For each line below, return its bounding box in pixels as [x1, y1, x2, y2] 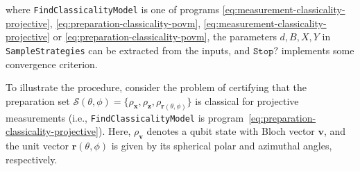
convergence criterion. [6, 56, 98, 71]
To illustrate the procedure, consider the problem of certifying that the [6, 80, 307, 95]
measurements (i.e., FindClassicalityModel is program [6, 110, 244, 124]
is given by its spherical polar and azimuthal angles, [111, 138, 332, 152]
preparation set [6, 93, 70, 108]
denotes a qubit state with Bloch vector [146, 124, 315, 138]
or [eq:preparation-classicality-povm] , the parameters [53, 29, 277, 44]
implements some [281, 42, 354, 57]
